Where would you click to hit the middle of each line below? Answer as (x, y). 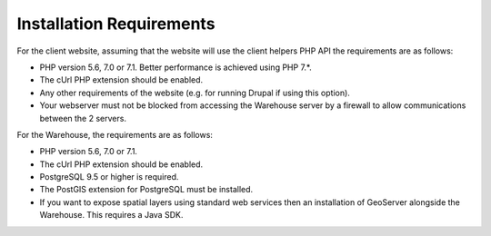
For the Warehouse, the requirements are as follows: (115, 134)
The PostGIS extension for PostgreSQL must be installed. (146, 190)
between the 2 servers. (83, 118)
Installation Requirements (116, 24)
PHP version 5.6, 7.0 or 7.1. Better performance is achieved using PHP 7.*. (176, 67)
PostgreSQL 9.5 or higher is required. (109, 177)
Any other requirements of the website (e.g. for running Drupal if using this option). (195, 93)
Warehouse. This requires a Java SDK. (111, 215)
